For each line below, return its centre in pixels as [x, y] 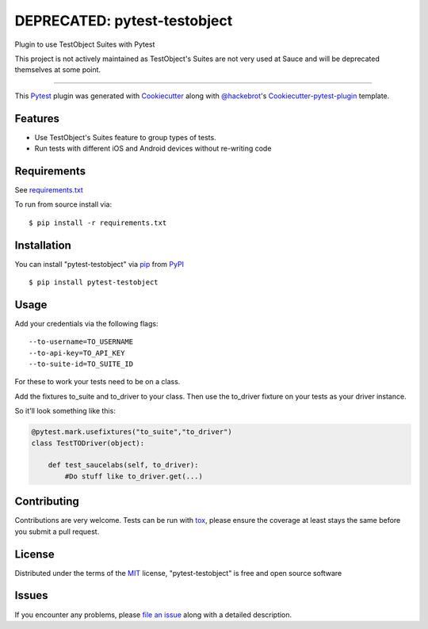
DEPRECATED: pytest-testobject [124, 21]
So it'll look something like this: [65, 411]
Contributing [47, 502]
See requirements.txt [49, 189]
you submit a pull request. [57, 532]
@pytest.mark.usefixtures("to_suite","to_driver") [132, 432]
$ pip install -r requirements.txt [98, 223]
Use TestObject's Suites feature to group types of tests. [126, 137]
